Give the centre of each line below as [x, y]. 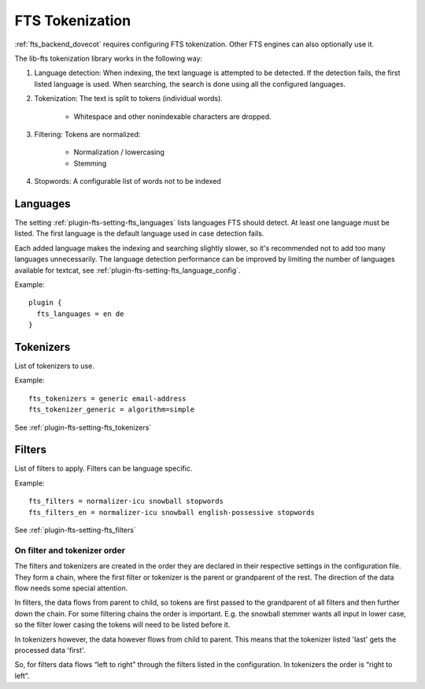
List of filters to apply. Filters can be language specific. [103, 468]
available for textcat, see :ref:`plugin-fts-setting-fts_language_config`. [128, 270]
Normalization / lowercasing [119, 152]
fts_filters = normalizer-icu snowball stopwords [126, 501]
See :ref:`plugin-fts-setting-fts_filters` [76, 530]
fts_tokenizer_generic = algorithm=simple [112, 410]
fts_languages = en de [80, 314]
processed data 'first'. [50, 650]
